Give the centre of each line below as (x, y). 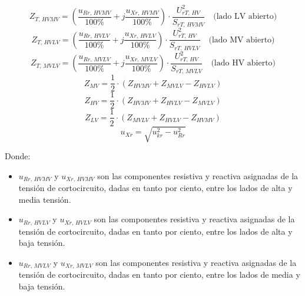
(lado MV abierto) (242, 40)
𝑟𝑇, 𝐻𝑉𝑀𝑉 (191, 25)
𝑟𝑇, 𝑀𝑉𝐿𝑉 (189, 72)
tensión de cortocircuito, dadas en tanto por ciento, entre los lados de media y (159, 274)
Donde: (18, 156)
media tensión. (45, 199)
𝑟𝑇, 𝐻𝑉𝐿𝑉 (187, 48)
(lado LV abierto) (245, 17)
